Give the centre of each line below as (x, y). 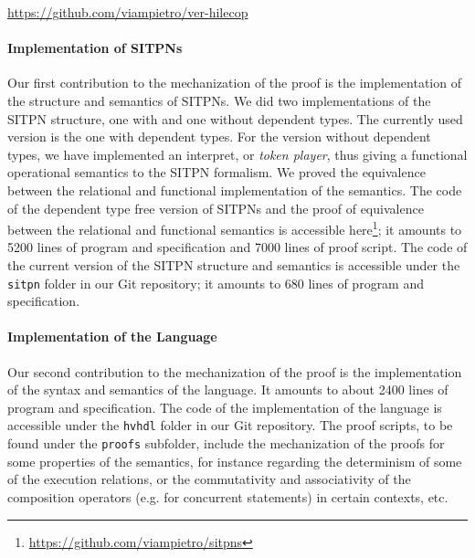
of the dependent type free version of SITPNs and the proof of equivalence (216, 208)
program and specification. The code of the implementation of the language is (225, 407)
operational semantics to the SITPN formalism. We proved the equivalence (216, 172)
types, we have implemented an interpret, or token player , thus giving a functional (237, 154)
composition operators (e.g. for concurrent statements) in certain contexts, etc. (228, 496)
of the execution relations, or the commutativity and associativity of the (209, 479)
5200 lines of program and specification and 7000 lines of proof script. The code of (237, 247)
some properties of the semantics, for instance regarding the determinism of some (235, 461)
